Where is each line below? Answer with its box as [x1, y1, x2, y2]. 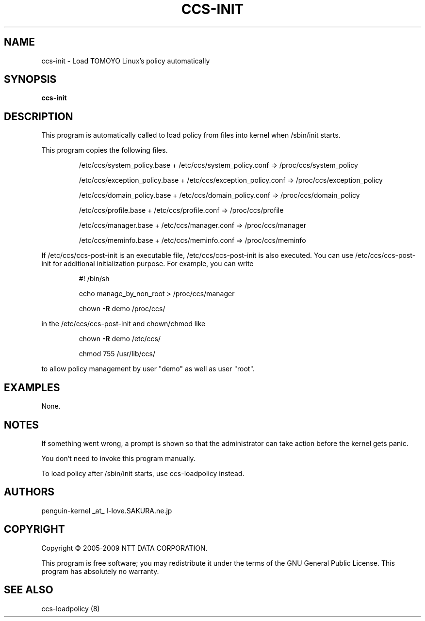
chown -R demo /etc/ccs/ [79, 334, 161, 343]
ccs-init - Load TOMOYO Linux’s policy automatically [41, 56, 210, 65]
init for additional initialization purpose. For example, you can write [41, 259, 254, 268]
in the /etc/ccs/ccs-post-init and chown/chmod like [41, 319, 206, 328]
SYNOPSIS [4, 73, 57, 86]
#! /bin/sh [79, 274, 110, 283]
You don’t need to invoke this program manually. [41, 454, 196, 462]
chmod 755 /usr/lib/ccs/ [79, 350, 155, 358]
